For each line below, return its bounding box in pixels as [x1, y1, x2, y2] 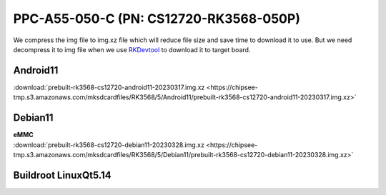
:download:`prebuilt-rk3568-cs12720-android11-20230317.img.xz [13, 83, 205, 91]
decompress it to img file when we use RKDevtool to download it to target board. [13, 45, 251, 54]
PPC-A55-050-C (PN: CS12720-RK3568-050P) [13, 11, 300, 26]
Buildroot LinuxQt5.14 [13, 169, 112, 181]
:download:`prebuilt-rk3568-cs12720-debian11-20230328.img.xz [13, 140, 205, 149]
